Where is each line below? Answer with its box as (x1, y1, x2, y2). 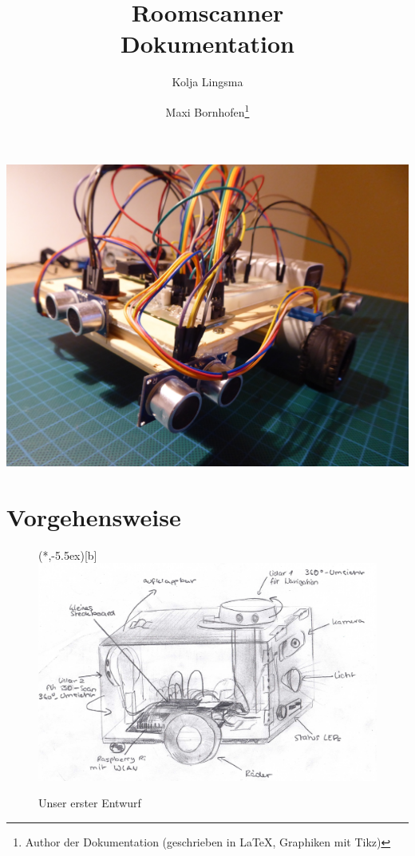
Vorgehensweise (6, 500, 181, 533)
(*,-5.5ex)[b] (38, 546, 97, 563)
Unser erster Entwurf (38, 795, 141, 811)
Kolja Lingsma (172, 73, 243, 90)
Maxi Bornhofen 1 (165, 101, 250, 120)
